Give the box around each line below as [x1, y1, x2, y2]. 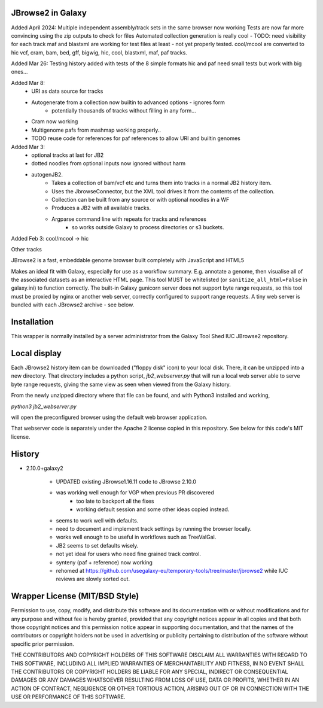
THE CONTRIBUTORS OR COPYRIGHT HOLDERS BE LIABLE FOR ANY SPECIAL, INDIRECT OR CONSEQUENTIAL [11, 668, 288, 676]
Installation [11, 317, 54, 327]
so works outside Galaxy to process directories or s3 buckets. [72, 224, 224, 231]
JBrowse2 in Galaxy [11, 8, 87, 18]
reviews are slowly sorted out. [56, 575, 130, 583]
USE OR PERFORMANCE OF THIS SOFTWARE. [11, 693, 126, 700]
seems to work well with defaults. [56, 516, 139, 524]
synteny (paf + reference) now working [56, 558, 153, 566]
